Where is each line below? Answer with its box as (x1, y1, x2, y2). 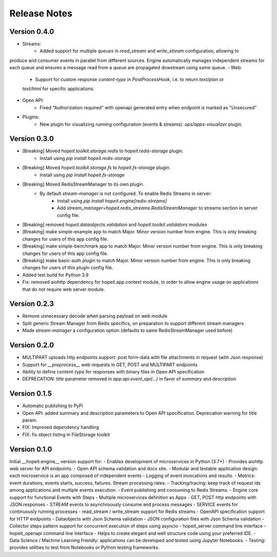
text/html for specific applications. (22, 86, 95, 92)
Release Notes (9, 8, 73, 19)
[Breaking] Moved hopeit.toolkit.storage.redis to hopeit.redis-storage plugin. (22, 148, 184, 154)
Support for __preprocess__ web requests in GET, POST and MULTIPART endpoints (22, 362, 197, 368)
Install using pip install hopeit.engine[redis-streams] (57, 197, 167, 204)
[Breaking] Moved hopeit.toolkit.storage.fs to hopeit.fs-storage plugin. (22, 165, 171, 171)
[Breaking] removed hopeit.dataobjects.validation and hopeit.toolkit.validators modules (22, 222, 207, 228)
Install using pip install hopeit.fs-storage (39, 172, 125, 178)
